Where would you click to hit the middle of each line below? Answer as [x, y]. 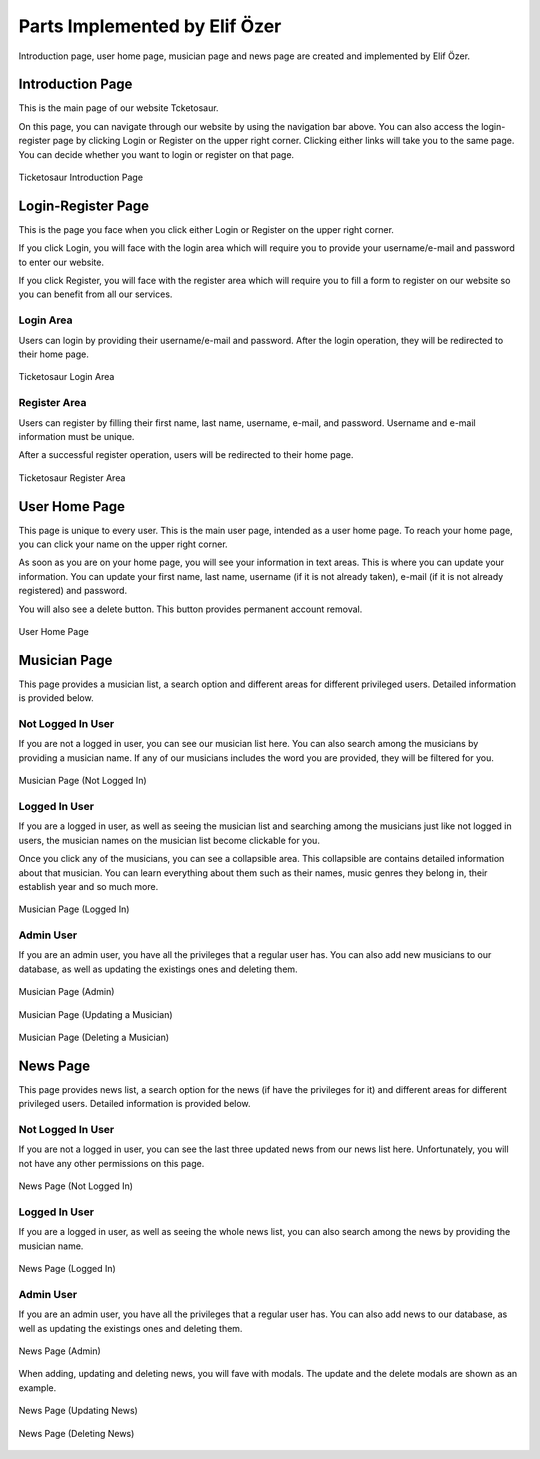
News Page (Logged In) [67, 1269]
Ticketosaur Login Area [66, 377]
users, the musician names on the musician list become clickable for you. [169, 840]
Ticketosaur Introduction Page [81, 177]
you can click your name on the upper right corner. [123, 544]
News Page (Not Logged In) [76, 1186]
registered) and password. [73, 591]
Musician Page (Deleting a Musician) [94, 1037]
